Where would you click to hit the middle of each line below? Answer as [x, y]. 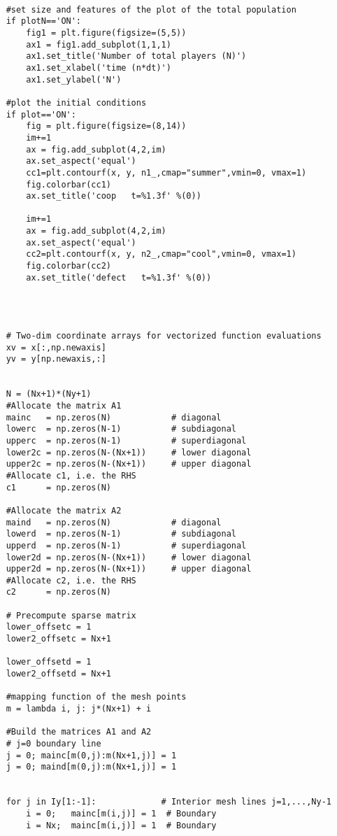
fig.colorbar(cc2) [69, 266]
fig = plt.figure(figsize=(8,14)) [106, 126]
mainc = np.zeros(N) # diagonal [114, 417]
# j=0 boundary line [53, 744]
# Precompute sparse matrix [71, 615]
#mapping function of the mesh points [96, 697]
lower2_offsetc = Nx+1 [58, 639]
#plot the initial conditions [76, 102]
